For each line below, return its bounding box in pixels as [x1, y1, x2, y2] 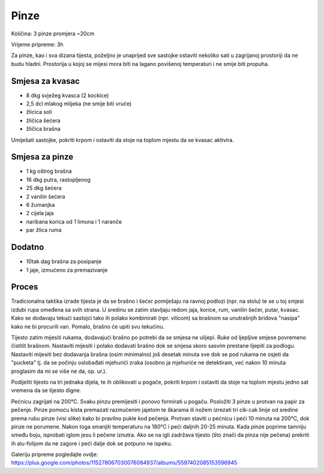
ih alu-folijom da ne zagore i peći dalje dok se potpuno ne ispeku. [11, 439, 173, 447]
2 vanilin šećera [26, 192, 65, 200]
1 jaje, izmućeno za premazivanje [26, 266, 108, 273]
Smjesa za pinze [11, 152, 74, 162]
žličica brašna [26, 125, 61, 132]
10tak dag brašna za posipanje [26, 258, 102, 265]
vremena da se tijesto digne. [11, 387, 82, 394]
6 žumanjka [26, 201, 55, 209]
